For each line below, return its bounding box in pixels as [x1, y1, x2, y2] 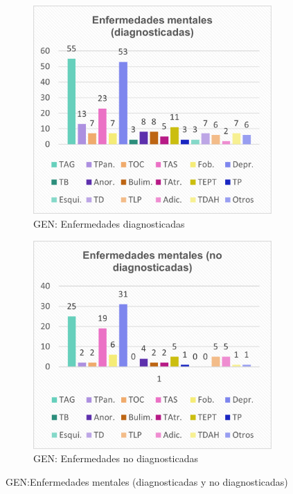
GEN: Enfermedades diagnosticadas [33, 216, 185, 230]
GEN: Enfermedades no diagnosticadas [33, 451, 198, 466]
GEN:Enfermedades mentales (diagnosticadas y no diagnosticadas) [6, 474, 288, 488]
